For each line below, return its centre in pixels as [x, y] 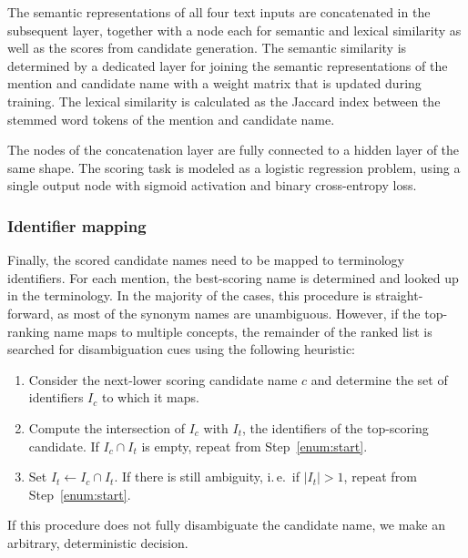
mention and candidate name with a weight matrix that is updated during [214, 83]
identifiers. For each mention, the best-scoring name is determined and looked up [233, 277]
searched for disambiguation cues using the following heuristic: [182, 349]
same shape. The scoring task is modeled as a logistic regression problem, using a [234, 167]
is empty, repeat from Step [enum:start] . [254, 446]
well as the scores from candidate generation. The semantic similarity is [207, 48]
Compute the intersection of [107, 427]
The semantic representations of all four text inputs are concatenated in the [219, 12]
